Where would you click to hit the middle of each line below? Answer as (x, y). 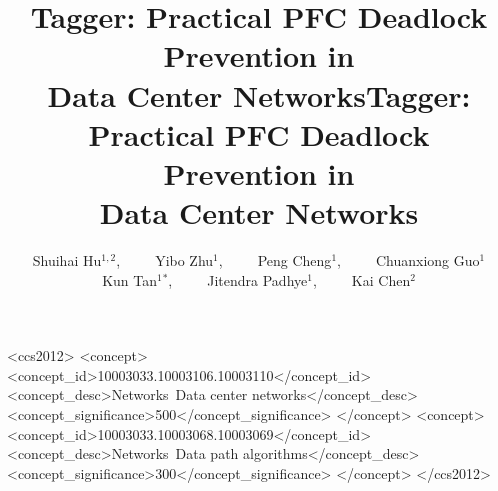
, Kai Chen (361, 279)
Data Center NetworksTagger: (259, 94)
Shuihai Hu (67, 260)
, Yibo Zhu (165, 260)
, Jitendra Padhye (238, 279)
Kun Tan (129, 279)
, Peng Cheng (275, 260)
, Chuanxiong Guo (408, 260)
